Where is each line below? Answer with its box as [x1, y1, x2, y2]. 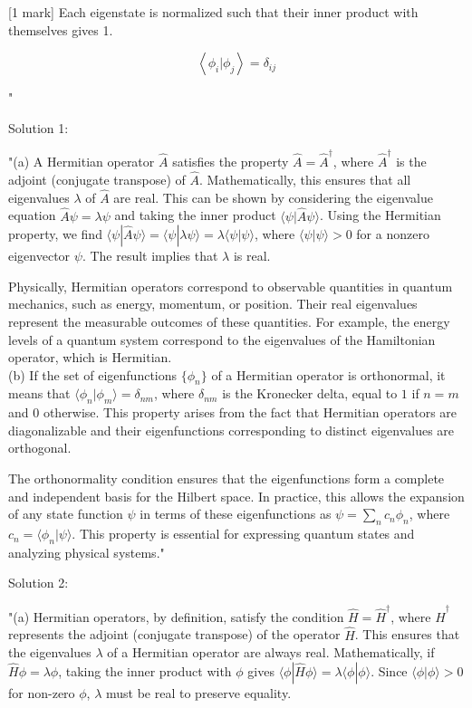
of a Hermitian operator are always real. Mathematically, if [107, 643, 435, 662]
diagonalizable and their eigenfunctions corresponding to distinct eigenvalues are [8, 420, 455, 439]
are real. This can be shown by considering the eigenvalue [113, 187, 434, 206]
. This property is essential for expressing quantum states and [72, 524, 415, 543]
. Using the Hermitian [319, 206, 441, 225]
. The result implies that [82, 246, 218, 265]
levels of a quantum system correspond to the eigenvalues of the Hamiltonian [8, 330, 436, 349]
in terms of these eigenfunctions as [140, 504, 332, 523]
